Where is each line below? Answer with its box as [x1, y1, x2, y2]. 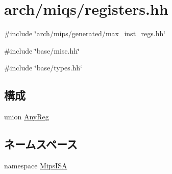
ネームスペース [4, 136, 78, 152]
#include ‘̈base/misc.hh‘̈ [4, 45, 80, 56]
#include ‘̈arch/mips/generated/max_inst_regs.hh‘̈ [4, 28, 166, 39]
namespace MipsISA [4, 160, 67, 170]
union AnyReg [4, 111, 49, 122]
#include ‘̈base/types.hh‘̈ [4, 62, 83, 73]
